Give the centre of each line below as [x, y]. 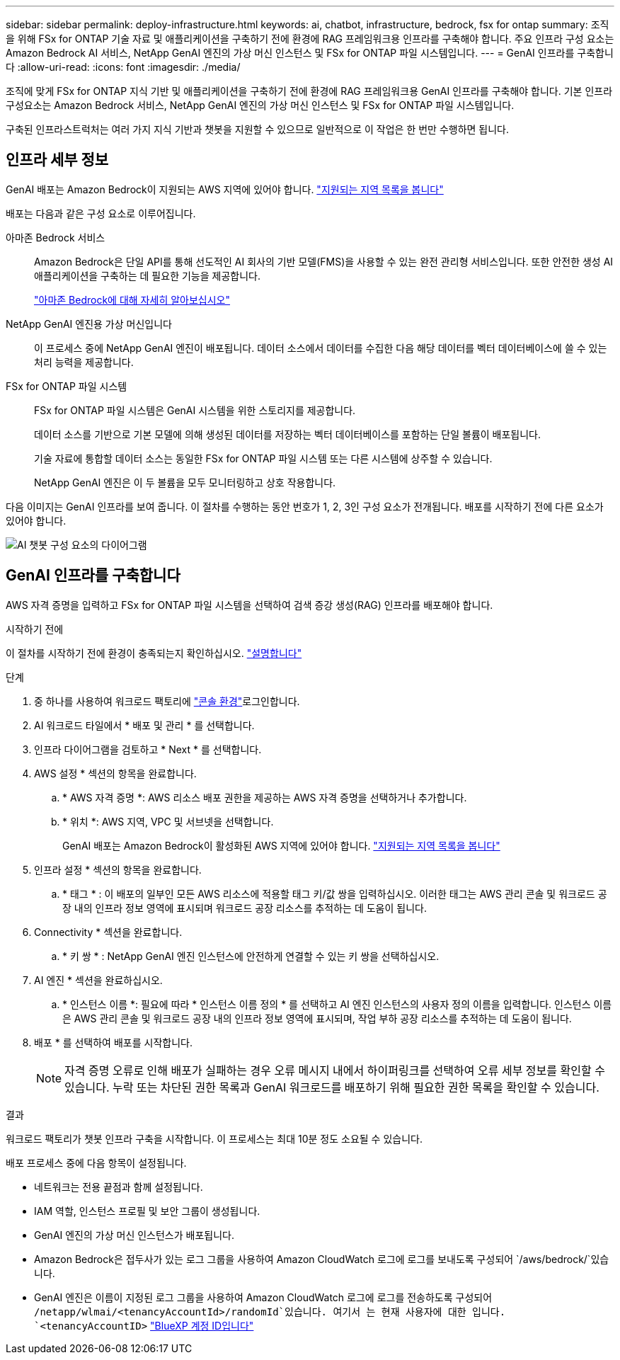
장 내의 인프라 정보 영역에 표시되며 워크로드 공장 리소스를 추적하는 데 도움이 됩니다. [245, 908]
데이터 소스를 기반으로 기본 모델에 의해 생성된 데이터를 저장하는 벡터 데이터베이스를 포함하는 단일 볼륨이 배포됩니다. [288, 434]
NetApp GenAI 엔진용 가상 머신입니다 [89, 324]
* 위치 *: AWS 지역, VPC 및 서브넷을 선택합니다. [168, 821]
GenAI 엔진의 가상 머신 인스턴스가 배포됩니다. [134, 1235]
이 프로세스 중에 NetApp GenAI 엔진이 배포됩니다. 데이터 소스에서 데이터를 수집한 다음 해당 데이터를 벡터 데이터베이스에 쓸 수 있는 [321, 348]
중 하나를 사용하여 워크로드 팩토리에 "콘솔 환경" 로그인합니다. [167, 701]
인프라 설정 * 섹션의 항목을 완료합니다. [118, 869]
